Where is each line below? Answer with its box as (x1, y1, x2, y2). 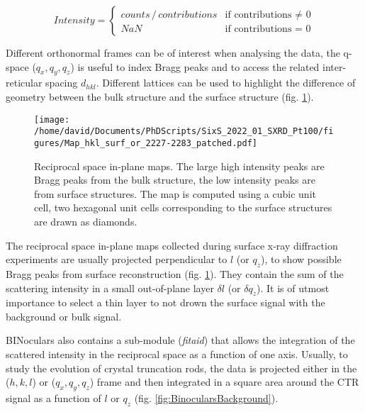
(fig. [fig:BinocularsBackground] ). (134, 391, 279, 406)
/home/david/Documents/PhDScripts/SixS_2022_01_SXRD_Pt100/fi (34, 126, 334, 137)
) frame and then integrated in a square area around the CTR (89, 374, 359, 389)
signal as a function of (6, 391, 101, 406)
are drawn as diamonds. (34, 213, 137, 228)
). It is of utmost (257, 280, 330, 295)
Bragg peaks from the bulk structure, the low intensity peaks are (34, 172, 315, 187)
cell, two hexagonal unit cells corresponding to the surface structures (34, 200, 332, 215)
